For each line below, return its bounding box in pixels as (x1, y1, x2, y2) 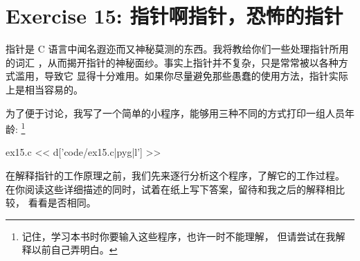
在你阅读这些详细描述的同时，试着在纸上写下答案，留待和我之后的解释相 (6, 181, 335, 196)
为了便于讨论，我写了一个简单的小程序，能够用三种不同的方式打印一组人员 (6, 105, 345, 120)
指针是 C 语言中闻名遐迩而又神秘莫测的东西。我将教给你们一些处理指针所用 (6, 42, 349, 56)
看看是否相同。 (28, 195, 96, 210)
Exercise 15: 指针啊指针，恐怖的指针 (6, 1, 343, 30)
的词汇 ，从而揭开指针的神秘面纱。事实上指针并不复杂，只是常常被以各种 (6, 55, 339, 69)
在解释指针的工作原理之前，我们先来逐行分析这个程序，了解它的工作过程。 (6, 168, 345, 182)
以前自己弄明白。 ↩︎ (31, 242, 118, 257)
